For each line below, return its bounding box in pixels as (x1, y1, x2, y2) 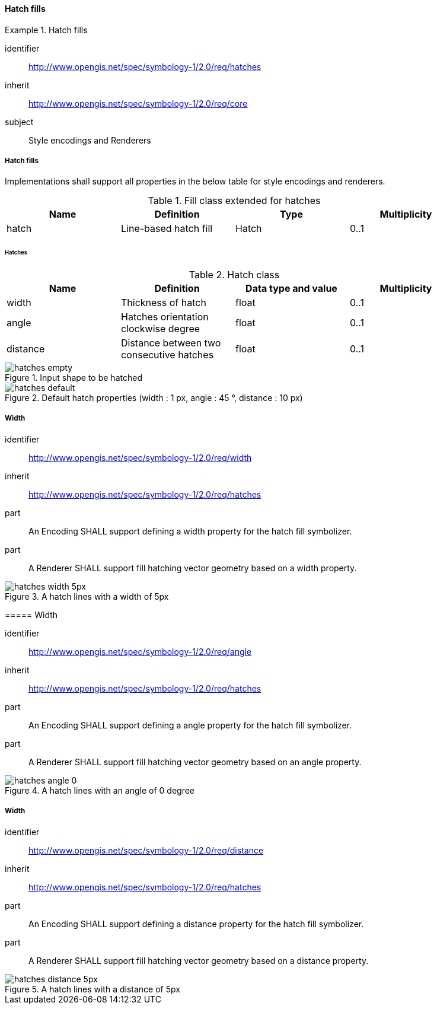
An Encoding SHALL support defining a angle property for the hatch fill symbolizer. (28, 720, 352, 730)
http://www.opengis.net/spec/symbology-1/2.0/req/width (28, 452, 252, 463)
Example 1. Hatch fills (5, 24, 88, 35)
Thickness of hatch (121, 297, 206, 309)
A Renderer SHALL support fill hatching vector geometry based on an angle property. (28, 756, 362, 767)
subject (5, 116, 34, 127)
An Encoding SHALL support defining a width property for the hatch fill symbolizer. (28, 526, 352, 536)
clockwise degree (121, 323, 200, 335)
